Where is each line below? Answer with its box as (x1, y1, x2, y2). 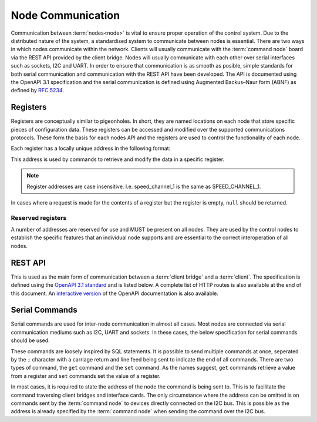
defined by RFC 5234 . (11, 87, 64, 94)
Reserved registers (11, 213, 67, 222)
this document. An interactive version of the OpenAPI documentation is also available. (11, 290, 218, 297)
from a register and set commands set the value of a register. (11, 372, 161, 379)
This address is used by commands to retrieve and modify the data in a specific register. (11, 156, 225, 163)
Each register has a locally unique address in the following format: (11, 145, 171, 152)
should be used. (11, 337, 50, 344)
